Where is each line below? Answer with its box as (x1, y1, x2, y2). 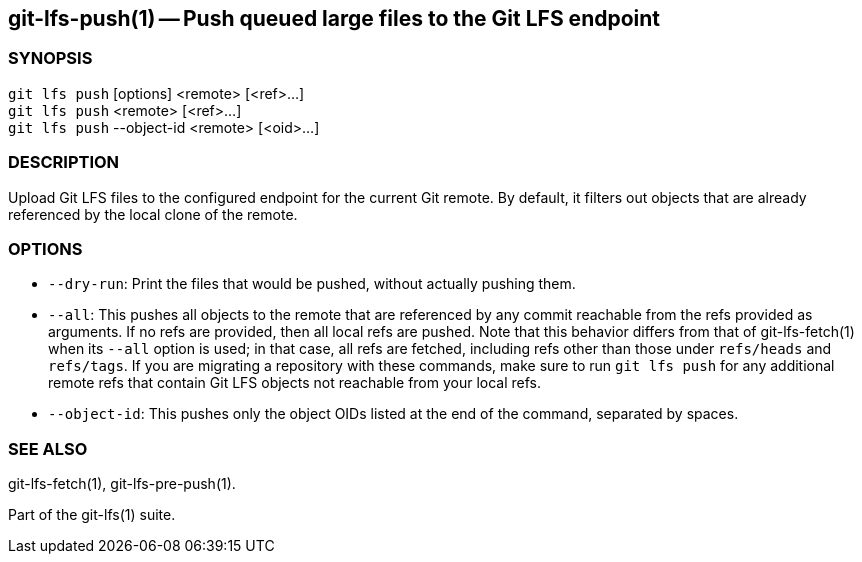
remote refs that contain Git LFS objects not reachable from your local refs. (48, 374, 542, 392)
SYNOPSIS (8, 48, 93, 69)
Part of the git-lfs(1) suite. (8, 506, 176, 524)
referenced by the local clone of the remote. (8, 205, 298, 223)
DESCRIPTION (8, 152, 120, 173)
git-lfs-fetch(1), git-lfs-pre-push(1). (8, 475, 236, 493)
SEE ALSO (8, 438, 88, 459)
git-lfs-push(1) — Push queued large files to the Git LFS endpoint (8, 6, 661, 31)
